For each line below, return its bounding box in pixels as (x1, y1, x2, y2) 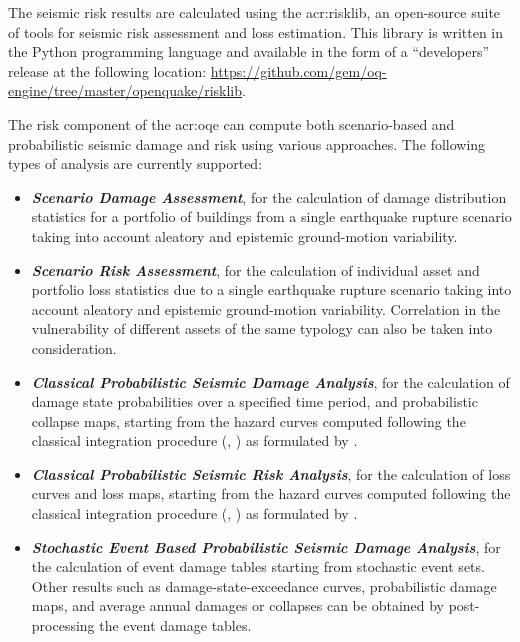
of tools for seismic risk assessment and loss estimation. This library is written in (8, 21, 504, 42)
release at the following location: (8, 60, 207, 81)
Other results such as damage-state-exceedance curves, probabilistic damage (31, 575, 497, 596)
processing (31, 615, 95, 636)
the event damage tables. (99, 615, 252, 636)
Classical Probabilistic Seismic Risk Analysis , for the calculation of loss (31, 463, 511, 484)
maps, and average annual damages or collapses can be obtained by (31, 595, 444, 616)
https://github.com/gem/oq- (210, 60, 387, 81)
